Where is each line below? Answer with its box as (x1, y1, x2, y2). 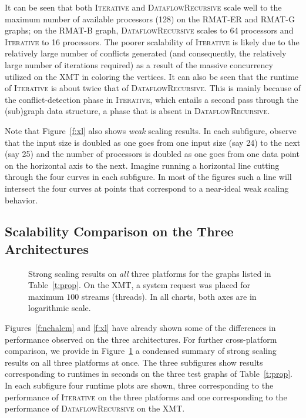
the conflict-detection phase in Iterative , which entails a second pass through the (5, 93, 298, 105)
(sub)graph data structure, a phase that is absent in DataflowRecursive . (5, 105, 270, 117)
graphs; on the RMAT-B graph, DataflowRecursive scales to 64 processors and (5, 24, 294, 36)
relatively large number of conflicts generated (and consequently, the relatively (5, 47, 287, 59)
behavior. (5, 193, 38, 206)
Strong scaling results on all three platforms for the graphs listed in (28, 267, 271, 279)
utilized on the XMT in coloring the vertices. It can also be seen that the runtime (5, 70, 299, 82)
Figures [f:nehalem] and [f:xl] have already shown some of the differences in (5, 322, 276, 334)
